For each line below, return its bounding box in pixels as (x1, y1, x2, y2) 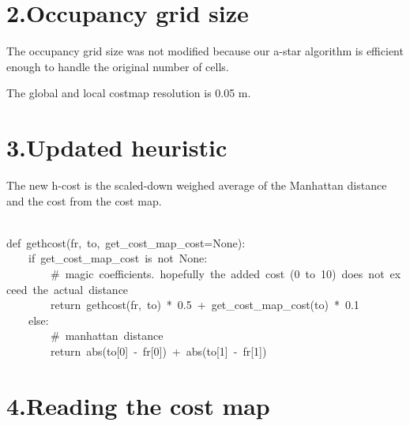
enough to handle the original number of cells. (6, 58, 229, 74)
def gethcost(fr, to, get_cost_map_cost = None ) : (6, 234, 246, 251)
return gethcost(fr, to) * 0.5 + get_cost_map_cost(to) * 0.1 (51, 296, 359, 313)
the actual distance (32, 281, 129, 297)
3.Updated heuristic (6, 131, 228, 164)
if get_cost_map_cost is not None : (28, 250, 208, 266)
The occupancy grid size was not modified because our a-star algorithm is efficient (6, 43, 404, 59)
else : (28, 311, 49, 328)
